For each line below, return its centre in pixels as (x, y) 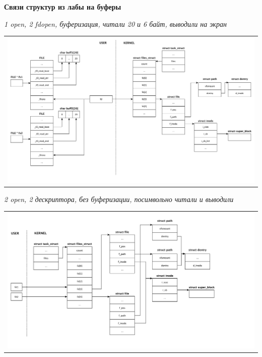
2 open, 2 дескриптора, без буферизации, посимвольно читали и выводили (119, 199)
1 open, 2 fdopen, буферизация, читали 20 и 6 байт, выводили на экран (115, 23)
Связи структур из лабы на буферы (63, 7)
